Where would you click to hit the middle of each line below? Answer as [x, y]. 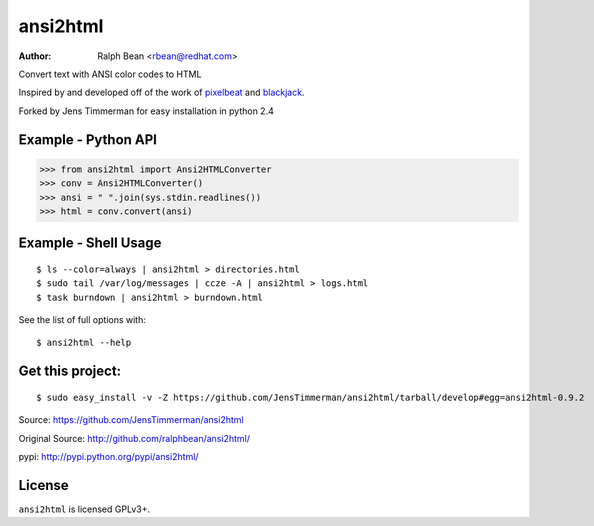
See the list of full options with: [82, 320]
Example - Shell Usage [90, 243]
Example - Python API [87, 139]
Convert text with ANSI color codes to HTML [110, 74]
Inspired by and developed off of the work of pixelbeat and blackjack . [161, 92]
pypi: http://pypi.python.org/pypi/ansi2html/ [108, 457]
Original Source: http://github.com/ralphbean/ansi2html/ [134, 438]
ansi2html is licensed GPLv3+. [84, 509]
